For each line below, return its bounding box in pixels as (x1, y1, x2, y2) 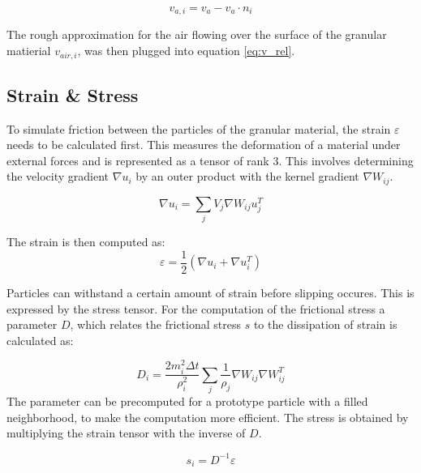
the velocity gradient (6, 168, 110, 185)
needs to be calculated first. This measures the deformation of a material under (6, 136, 401, 153)
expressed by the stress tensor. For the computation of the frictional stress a (6, 300, 385, 317)
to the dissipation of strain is (253, 316, 397, 333)
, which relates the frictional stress (70, 316, 241, 333)
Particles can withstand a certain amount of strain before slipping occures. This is (6, 283, 415, 300)
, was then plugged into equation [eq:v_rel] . (77, 42, 295, 59)
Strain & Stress (6, 82, 139, 107)
